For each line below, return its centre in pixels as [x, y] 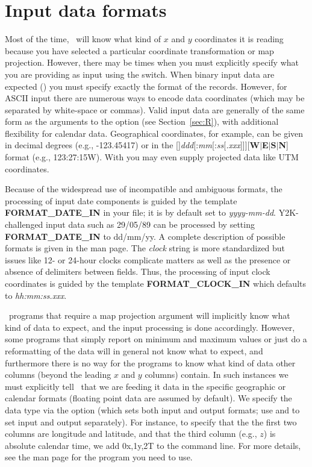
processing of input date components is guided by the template [121, 200]
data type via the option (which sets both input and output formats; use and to [152, 409]
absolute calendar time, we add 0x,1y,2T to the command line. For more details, [153, 445]
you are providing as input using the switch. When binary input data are [140, 74]
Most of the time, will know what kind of [83, 39]
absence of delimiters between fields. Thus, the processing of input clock [138, 271]
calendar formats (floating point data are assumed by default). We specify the [148, 398]
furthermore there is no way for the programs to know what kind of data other [150, 362]
